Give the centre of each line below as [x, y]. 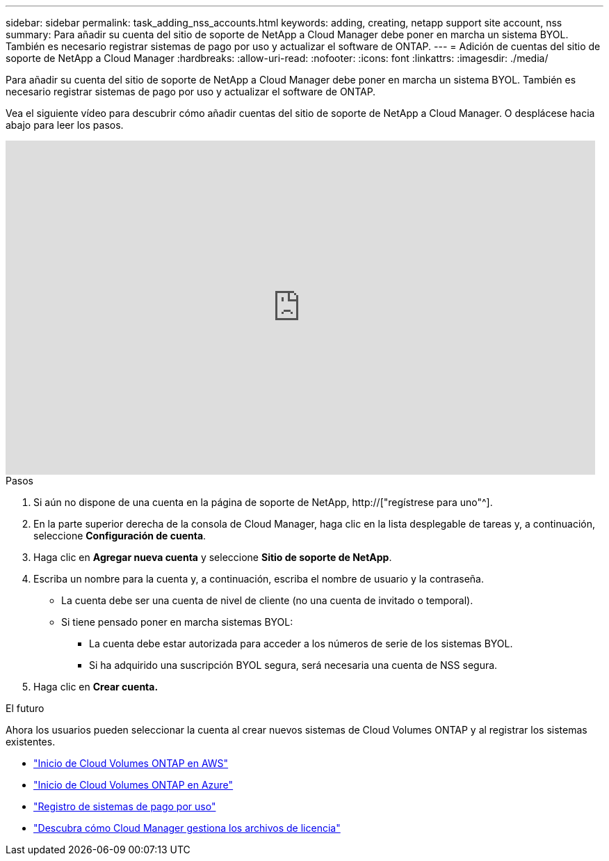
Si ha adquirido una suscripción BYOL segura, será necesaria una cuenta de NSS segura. [293, 665]
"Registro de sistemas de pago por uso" [125, 806]
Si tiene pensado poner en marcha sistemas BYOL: [177, 622]
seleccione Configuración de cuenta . [120, 536]
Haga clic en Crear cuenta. [96, 687]
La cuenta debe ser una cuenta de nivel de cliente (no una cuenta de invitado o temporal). [267, 600]
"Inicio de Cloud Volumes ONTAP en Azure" [133, 785]
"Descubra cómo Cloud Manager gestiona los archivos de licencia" [187, 828]
